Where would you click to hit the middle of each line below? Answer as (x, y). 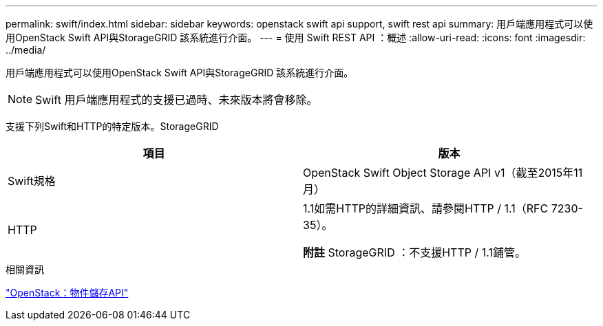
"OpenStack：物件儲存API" (67, 293)
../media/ (26, 50)
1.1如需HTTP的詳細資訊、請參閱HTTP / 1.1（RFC (426, 208)
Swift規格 (32, 181)
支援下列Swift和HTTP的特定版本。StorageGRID (112, 126)
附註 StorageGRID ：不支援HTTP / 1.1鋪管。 (414, 252)
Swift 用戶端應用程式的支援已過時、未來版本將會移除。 (177, 100)
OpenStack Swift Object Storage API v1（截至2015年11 (443, 173)
